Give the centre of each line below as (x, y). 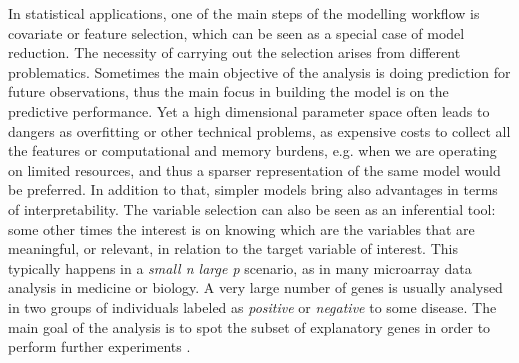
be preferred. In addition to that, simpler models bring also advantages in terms (253, 189)
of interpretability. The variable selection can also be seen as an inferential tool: (252, 208)
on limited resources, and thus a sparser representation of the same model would (254, 169)
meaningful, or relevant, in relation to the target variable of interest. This (233, 248)
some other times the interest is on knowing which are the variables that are (241, 228)
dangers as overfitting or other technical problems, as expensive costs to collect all (259, 130)
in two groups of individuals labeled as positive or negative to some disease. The (252, 306)
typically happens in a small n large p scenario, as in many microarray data (240, 267)
